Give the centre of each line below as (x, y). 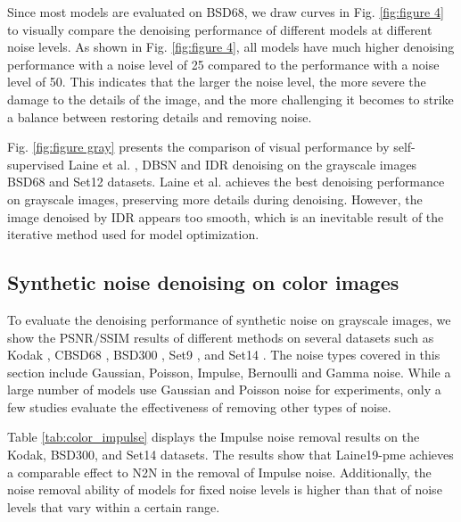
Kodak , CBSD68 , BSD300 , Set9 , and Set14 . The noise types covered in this (224, 355)
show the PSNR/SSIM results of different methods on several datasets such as (221, 337)
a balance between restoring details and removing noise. (160, 116)
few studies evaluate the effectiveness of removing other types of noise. (199, 406)
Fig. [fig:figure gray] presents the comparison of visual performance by (198, 147)
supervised (36, 164)
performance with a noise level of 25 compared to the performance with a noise (223, 64)
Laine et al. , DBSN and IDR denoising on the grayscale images (243, 164)
